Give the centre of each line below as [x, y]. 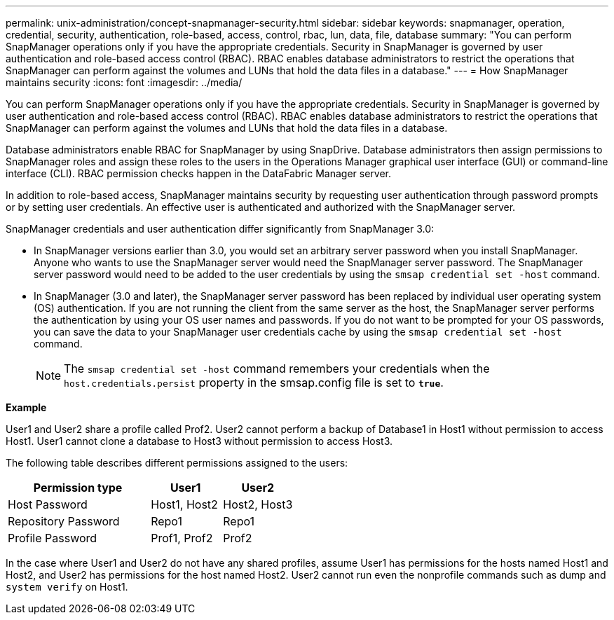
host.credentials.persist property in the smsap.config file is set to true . [254, 383]
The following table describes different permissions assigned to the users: [177, 463]
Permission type [78, 488]
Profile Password [53, 538]
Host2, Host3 [258, 504]
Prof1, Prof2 [182, 538]
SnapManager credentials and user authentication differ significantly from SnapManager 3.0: [220, 229]
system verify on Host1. [67, 587]
